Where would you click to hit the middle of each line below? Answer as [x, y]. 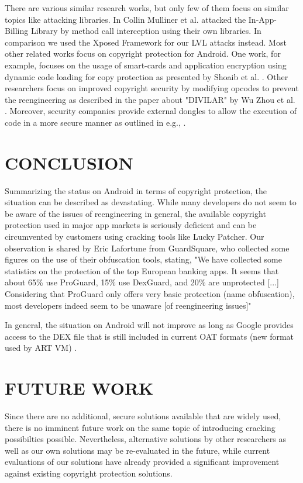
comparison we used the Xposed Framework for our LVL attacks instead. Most [146, 42]
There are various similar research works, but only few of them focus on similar [147, 8]
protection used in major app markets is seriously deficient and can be [131, 225]
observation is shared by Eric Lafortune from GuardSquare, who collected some [147, 248]
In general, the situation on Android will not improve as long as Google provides [149, 325]
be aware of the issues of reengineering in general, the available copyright [135, 213]
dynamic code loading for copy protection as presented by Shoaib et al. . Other [147, 76]
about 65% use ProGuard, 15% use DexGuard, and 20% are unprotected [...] [142, 282]
